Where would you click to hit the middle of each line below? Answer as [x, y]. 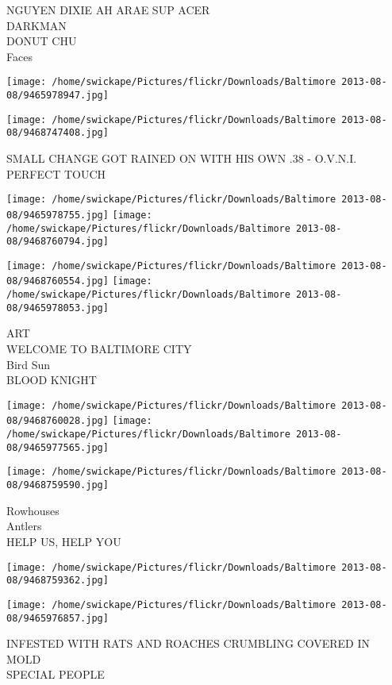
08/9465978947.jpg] [58, 96]
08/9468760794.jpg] [58, 242]
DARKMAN [37, 25]
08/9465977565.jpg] [58, 447]
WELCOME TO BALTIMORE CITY [99, 349]
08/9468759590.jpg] [58, 485]
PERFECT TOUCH [56, 173]
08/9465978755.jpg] [58, 215]
